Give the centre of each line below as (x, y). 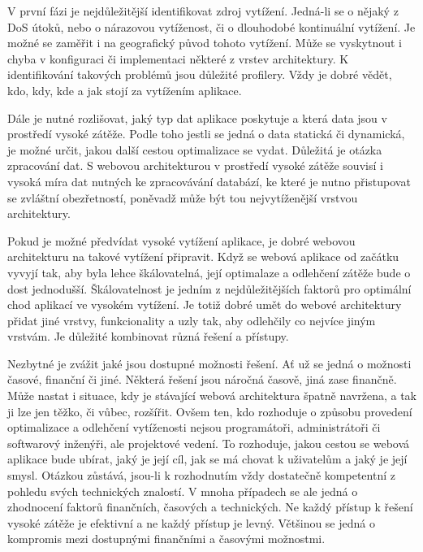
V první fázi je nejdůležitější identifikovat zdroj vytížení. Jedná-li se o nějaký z (203, 11)
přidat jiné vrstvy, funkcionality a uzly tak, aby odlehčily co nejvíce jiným (192, 320)
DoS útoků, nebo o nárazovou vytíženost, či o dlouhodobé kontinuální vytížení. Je (211, 26)
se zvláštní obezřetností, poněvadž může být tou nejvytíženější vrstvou (183, 197)
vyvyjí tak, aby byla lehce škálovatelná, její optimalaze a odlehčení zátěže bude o (209, 272)
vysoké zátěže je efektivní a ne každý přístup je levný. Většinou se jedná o (191, 522)
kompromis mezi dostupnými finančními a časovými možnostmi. (166, 539)
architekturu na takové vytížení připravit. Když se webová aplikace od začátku (203, 256)
